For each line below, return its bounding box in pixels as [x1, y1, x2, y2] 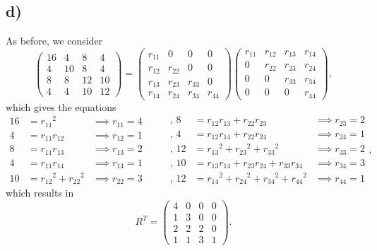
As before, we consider [6, 33, 103, 48]
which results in [6, 185, 74, 199]
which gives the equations [6, 99, 116, 114]
